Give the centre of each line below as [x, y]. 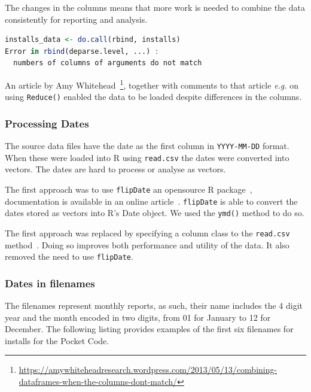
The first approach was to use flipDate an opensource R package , [129, 189]
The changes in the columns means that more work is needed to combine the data [155, 7]
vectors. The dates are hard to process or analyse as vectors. [115, 169]
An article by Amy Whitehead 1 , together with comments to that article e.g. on [152, 84]
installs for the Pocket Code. [57, 340]
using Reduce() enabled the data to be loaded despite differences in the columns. [153, 97]
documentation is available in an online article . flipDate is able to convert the [151, 201]
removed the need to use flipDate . [69, 256]
